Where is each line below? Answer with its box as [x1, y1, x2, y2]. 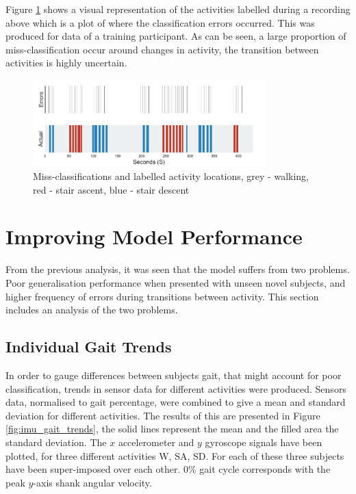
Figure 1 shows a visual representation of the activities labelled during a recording [5, 2, 351, 16]
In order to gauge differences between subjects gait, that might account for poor [5, 367, 342, 382]
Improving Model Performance [5, 222, 303, 250]
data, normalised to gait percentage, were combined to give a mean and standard [5, 395, 346, 409]
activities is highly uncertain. [5, 55, 127, 70]
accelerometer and [118, 434, 194, 449]
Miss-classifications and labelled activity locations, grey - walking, [33, 169, 309, 183]
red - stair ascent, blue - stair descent [33, 182, 190, 196]
